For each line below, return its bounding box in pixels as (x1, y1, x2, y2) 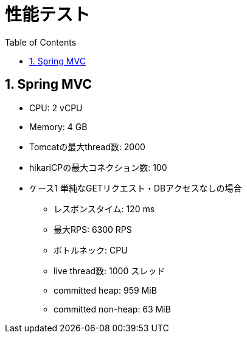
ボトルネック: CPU (54, 244, 128, 255)
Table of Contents (5, 36, 77, 47)
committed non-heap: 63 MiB (54, 303, 171, 314)
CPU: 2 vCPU (29, 102, 83, 113)
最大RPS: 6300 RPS (54, 224, 132, 235)
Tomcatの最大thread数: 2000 (29, 141, 145, 152)
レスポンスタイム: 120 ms (54, 203, 155, 214)
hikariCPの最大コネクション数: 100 (29, 162, 167, 173)
